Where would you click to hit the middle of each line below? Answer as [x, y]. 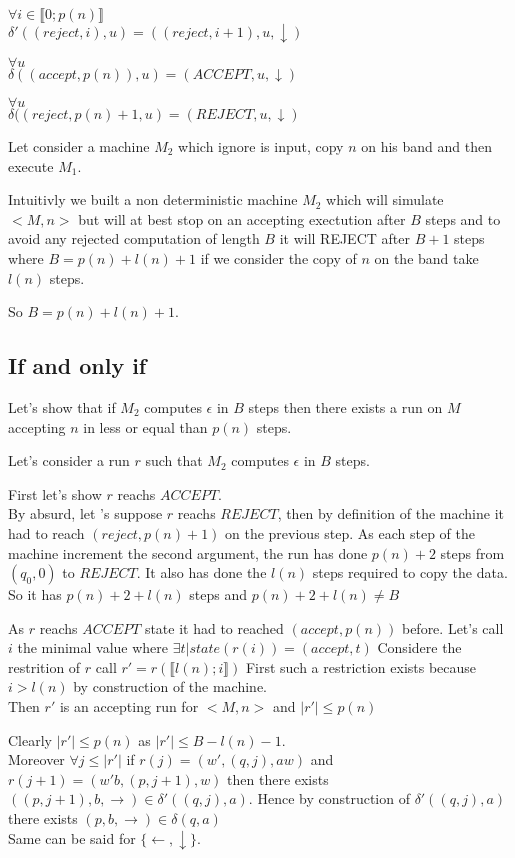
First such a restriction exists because [361, 666]
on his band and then [426, 146]
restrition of [44, 666]
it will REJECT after [344, 238]
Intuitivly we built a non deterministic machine [153, 199]
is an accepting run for [129, 706]
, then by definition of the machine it [390, 513]
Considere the [419, 647]
